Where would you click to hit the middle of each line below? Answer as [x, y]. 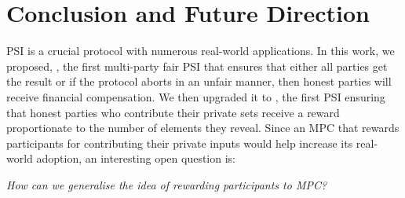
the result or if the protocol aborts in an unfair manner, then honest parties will [199, 81]
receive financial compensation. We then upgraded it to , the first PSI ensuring [196, 96]
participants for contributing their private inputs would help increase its [180, 143]
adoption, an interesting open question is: [136, 158]
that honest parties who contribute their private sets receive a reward [173, 112]
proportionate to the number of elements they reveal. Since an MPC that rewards [203, 128]
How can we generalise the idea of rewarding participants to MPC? [167, 184]
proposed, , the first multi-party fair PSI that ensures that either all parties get [197, 66]
